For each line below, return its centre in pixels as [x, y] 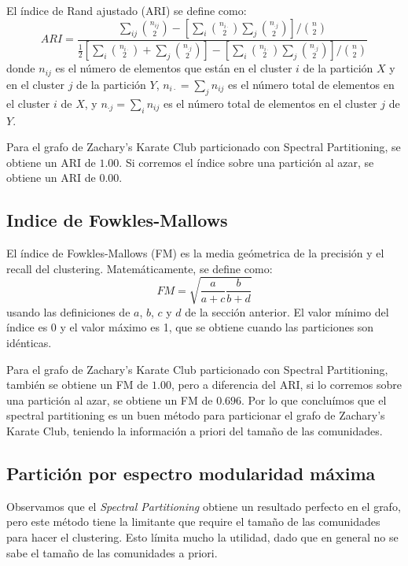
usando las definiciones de [68, 311]
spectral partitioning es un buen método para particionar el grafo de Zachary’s [196, 415]
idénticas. [29, 343]
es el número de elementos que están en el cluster [174, 68]
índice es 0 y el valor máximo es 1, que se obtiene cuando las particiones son [190, 327]
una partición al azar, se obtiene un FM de [110, 400]
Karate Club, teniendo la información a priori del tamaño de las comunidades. [195, 430]
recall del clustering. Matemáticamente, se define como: [140, 268]
